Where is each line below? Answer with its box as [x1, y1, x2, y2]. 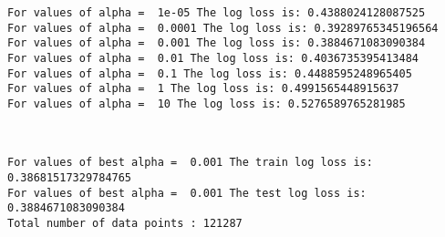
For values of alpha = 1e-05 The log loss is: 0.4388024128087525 [7, 6, 426, 19]
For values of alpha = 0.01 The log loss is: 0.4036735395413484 [7, 51, 419, 65]
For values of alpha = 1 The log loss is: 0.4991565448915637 [7, 82, 399, 96]
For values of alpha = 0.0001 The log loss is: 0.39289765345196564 [7, 21, 439, 35]
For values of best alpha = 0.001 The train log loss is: [7, 156, 373, 170]
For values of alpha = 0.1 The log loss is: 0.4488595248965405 [7, 67, 412, 80]
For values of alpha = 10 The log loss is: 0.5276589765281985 [7, 97, 406, 110]
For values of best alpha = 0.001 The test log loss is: [7, 186, 367, 200]
